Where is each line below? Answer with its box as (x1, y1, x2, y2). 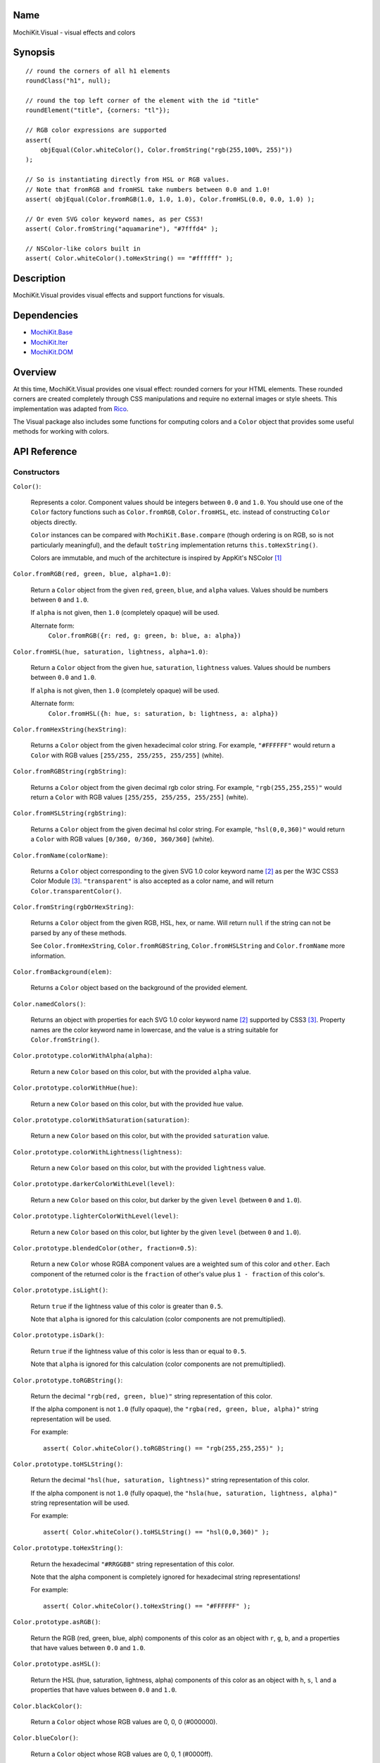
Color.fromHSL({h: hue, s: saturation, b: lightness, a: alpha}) (48, 709, 279, 717)
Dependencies (13, 310, 79, 322)
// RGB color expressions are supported (25, 126, 167, 134)
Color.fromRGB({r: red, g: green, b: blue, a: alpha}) (48, 632, 242, 640)
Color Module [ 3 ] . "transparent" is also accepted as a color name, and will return (30, 877, 274, 885)
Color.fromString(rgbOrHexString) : (13, 903, 134, 911)
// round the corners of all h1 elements (25, 67, 170, 75)
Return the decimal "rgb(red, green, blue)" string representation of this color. (30, 1391, 273, 1400)
